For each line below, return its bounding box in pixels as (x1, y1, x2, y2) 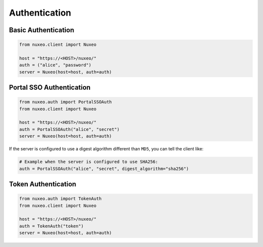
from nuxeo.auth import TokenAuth (19, 196, 102, 202)
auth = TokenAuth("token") (19, 223, 84, 229)
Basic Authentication (9, 26, 75, 34)
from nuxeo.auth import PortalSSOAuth (19, 99, 112, 105)
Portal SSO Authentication (9, 83, 91, 92)
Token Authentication (9, 180, 76, 188)
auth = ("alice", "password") (19, 62, 92, 68)
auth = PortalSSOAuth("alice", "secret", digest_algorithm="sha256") (19, 166, 189, 171)
